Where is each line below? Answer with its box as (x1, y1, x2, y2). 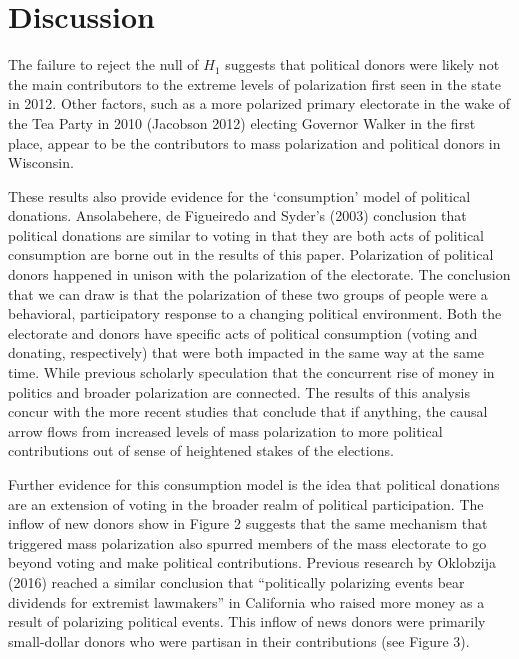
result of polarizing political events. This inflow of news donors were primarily (8, 611, 486, 632)
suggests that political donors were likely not (225, 54, 500, 75)
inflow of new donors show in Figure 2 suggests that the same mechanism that (8, 513, 488, 534)
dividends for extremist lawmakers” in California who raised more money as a (8, 591, 485, 612)
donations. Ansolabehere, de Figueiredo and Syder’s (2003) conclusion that (8, 205, 467, 226)
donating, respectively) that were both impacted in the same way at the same (8, 342, 484, 363)
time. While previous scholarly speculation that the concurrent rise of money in (8, 362, 495, 383)
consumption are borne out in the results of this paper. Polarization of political (8, 244, 494, 265)
